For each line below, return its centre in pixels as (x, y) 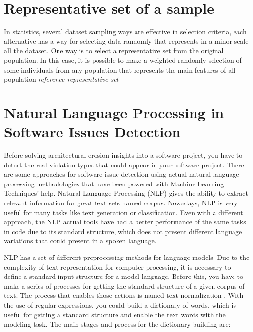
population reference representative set (61, 79)
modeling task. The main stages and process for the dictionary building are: (117, 324)
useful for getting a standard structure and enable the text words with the (115, 314)
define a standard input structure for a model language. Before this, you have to (124, 276)
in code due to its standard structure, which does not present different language (123, 231)
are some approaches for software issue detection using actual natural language (122, 174)
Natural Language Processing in (114, 112)
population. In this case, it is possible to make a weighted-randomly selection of (123, 60)
